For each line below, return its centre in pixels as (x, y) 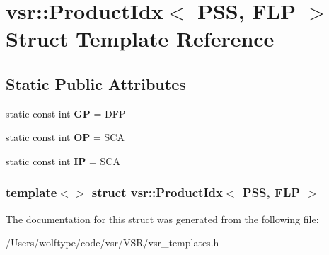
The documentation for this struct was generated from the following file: (162, 219)
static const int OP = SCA (65, 137)
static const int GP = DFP (66, 113)
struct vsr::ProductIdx (157, 192)
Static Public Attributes (96, 83)
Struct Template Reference (140, 39)
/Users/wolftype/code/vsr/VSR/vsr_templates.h (112, 243)
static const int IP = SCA (63, 160)
